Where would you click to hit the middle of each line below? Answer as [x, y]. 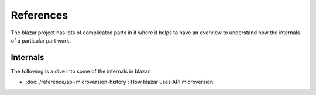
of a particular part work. [41, 40]
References [39, 15]
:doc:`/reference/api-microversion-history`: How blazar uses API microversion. [120, 82]
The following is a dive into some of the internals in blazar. [81, 71]
